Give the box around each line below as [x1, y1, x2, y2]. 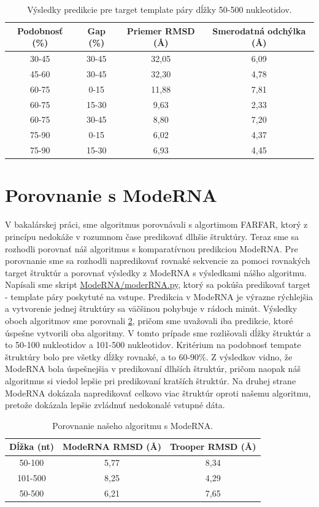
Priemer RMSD [126, 24, 195, 37]
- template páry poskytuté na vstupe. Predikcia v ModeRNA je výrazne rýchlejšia [5, 290, 313, 303]
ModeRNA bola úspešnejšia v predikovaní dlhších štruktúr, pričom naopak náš [5, 362, 301, 375]
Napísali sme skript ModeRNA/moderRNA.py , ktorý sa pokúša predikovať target [5, 278, 311, 291]
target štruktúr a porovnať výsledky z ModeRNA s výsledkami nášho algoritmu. [5, 266, 307, 279]
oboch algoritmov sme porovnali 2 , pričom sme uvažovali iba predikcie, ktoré [5, 314, 293, 327]
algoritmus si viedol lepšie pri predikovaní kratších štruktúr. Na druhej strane [5, 374, 296, 387]
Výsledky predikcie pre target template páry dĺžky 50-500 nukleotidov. [27, 3, 292, 15]
